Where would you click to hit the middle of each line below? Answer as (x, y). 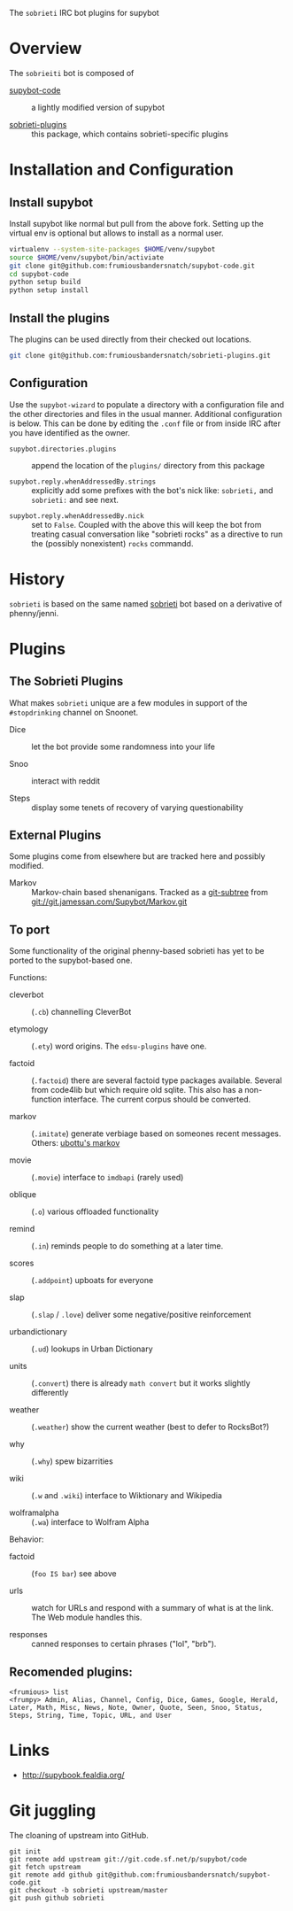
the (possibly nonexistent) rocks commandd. (112, 543)
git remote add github (51, 1875)
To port (30, 929)
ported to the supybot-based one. (71, 961)
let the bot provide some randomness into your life (123, 747)
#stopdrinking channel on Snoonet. (74, 712)
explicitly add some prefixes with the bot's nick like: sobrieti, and (152, 490)
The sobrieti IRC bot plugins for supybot (84, 13)
